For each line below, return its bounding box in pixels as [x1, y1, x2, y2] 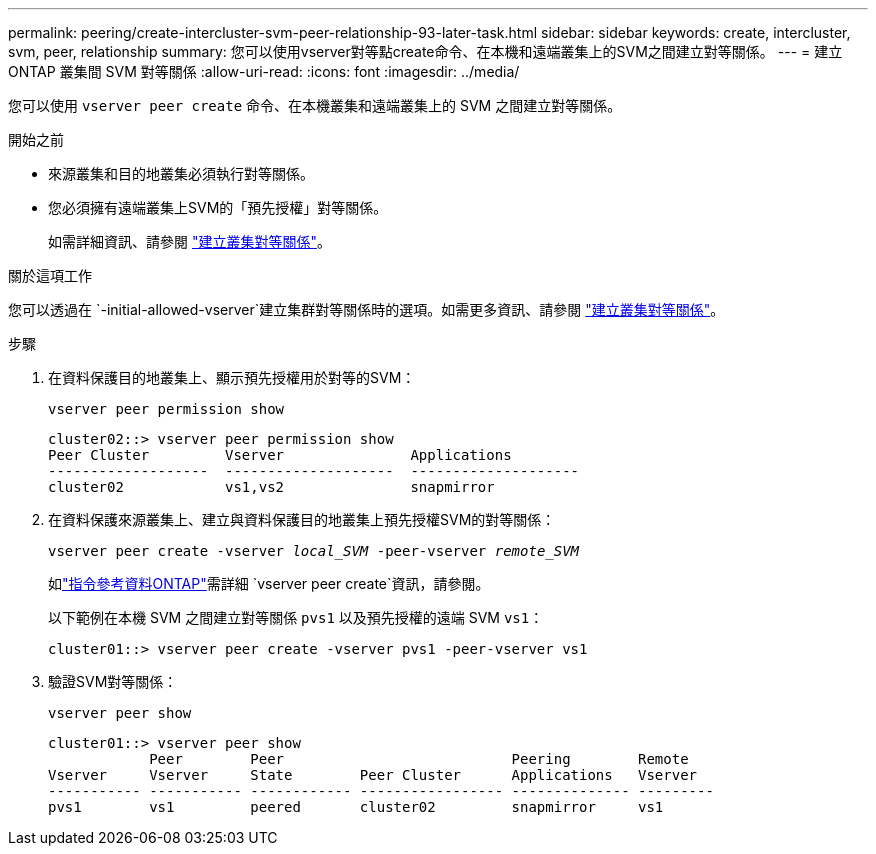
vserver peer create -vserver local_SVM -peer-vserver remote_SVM [48, 543, 580, 559]
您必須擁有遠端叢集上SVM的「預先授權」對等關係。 [48, 199, 388, 216]
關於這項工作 [8, 267, 92, 284]
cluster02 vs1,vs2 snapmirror [48, 479, 495, 495]
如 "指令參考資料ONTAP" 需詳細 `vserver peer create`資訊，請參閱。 [48, 575, 490, 592]
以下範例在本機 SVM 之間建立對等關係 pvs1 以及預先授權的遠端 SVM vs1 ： [48, 609, 544, 626]
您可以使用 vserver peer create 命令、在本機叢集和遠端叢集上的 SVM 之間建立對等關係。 [8, 97, 622, 114]
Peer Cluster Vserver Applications [48, 447, 512, 463]
